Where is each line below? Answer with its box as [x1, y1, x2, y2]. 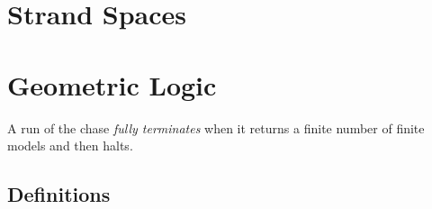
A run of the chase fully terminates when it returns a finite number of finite [7, 118, 425, 137]
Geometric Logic [7, 66, 217, 103]
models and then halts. [7, 136, 133, 155]
